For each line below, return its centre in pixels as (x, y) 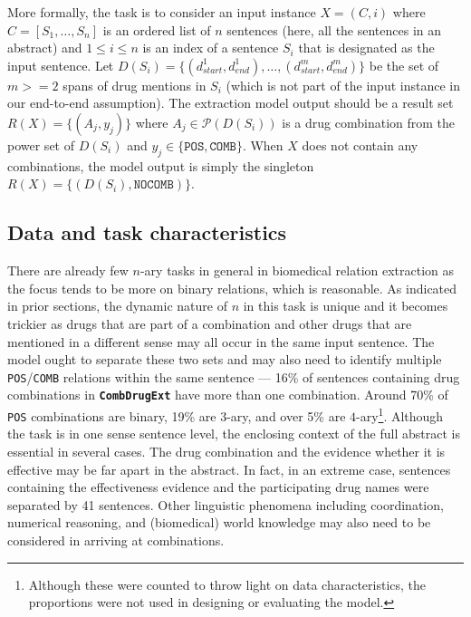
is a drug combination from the (369, 122)
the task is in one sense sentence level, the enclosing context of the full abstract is (234, 434)
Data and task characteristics (147, 232)
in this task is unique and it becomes (346, 306)
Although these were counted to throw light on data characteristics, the (227, 584)
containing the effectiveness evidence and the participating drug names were (218, 487)
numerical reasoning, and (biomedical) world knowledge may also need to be (219, 522)
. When (263, 145)
